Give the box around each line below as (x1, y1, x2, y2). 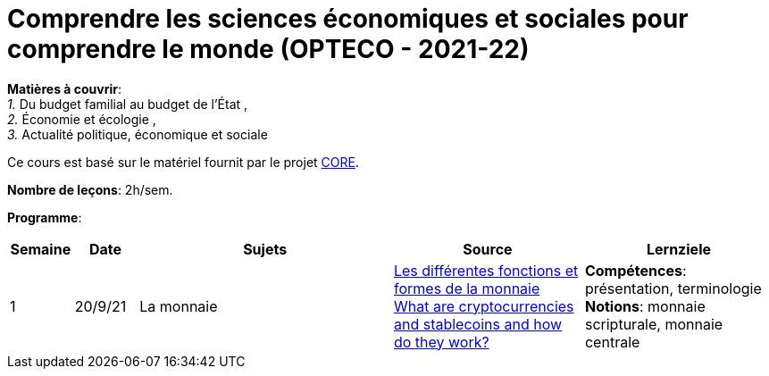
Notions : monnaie (584, 297, 706, 315)
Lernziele (646, 239, 712, 258)
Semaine (10, 239, 71, 258)
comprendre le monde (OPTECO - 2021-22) (7, 34, 530, 64)
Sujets (243, 239, 288, 258)
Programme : (7, 209, 82, 225)
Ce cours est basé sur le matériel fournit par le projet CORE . (7, 154, 359, 170)
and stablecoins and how (393, 314, 563, 333)
